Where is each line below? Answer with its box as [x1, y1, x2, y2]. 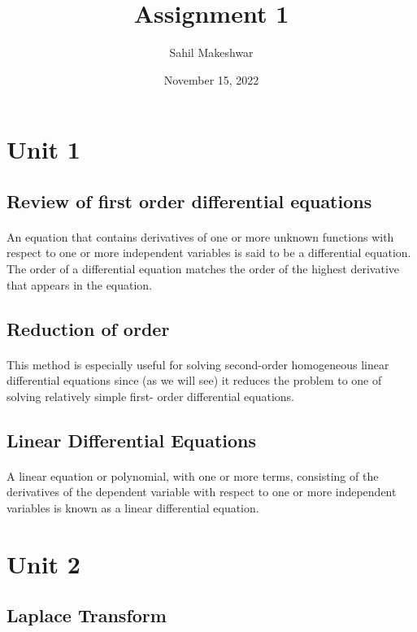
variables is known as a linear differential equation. [7, 499, 259, 516]
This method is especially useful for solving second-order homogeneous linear [7, 355, 389, 373]
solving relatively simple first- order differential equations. [7, 387, 295, 404]
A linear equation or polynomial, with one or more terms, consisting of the [7, 467, 379, 484]
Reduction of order [7, 316, 170, 341]
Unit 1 [7, 133, 80, 166]
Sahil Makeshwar [169, 44, 254, 61]
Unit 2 [7, 547, 80, 580]
